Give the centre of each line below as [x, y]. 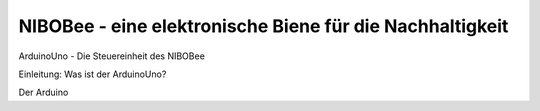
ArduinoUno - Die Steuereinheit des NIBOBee [111, 56]
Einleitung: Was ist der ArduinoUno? [92, 74]
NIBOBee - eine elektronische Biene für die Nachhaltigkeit [263, 26]
